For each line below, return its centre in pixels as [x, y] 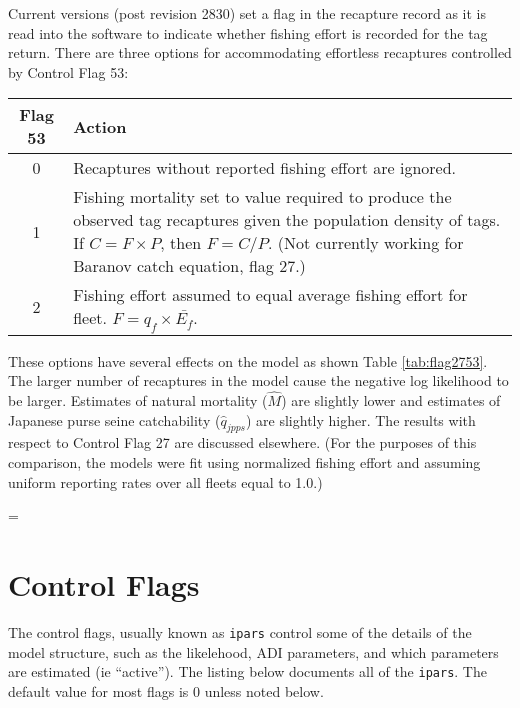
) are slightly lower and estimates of [391, 399]
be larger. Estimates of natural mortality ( [138, 399]
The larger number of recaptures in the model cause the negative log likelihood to [258, 380]
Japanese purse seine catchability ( [114, 419]
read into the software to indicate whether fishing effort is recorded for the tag [248, 32]
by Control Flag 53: [68, 71]
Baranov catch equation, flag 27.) [189, 266]
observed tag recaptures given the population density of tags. [287, 220]
